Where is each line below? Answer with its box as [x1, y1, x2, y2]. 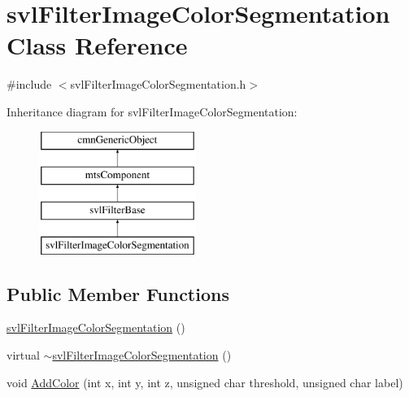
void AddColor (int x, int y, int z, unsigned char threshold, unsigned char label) [7, 373, 403, 390]
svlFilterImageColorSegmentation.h [70, 76, 246, 93]
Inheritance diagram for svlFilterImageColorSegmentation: [7, 103, 298, 120]
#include [7, 76, 52, 93]
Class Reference [7, 28, 188, 62]
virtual [7, 347, 40, 364]
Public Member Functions [7, 281, 229, 306]
